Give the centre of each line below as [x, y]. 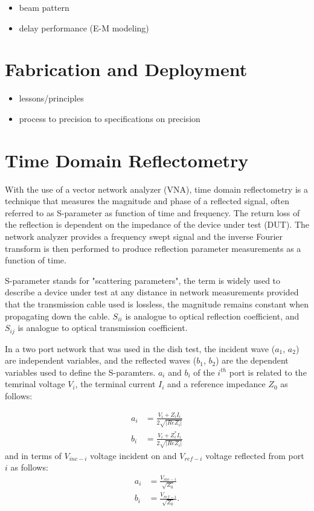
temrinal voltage [35, 384]
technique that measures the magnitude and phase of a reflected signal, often [147, 201]
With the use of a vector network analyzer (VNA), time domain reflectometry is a [156, 189]
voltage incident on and [133, 455]
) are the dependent [252, 360]
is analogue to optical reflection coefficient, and [212, 316]
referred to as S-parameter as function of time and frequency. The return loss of [152, 212]
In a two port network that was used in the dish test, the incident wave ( [140, 348]
